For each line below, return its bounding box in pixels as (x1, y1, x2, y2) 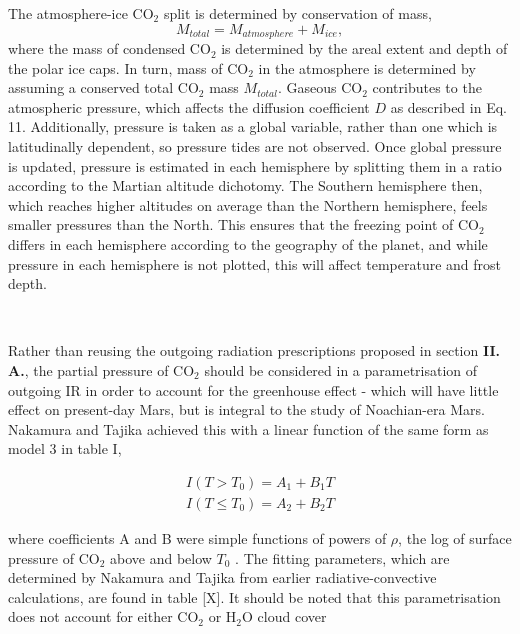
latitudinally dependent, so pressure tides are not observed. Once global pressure (8, 136, 502, 157)
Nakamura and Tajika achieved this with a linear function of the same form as (8, 418, 489, 439)
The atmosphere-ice (8, 3, 128, 23)
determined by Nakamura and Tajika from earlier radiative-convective (8, 567, 437, 588)
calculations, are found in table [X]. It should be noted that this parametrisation (8, 586, 501, 607)
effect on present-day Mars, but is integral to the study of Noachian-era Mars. (8, 399, 485, 420)
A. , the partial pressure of (8, 359, 169, 380)
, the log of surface (398, 527, 512, 548)
